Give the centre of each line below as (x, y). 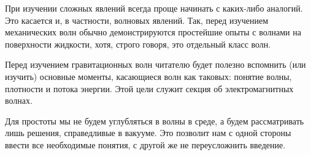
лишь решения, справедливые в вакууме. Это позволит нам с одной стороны (148, 133)
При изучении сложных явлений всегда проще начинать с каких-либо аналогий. (154, 8)
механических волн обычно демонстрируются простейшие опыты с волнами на (153, 32)
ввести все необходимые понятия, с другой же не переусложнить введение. (145, 144)
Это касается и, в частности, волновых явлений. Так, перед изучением (137, 20)
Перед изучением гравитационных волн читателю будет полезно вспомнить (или (155, 64)
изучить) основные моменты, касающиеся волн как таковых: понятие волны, (148, 76)
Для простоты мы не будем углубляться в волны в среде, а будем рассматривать (155, 121)
